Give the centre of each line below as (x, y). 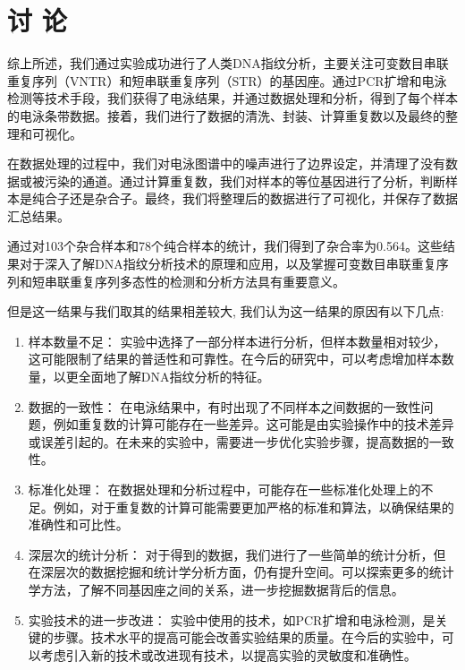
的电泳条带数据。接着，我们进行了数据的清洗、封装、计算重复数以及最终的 (226, 115)
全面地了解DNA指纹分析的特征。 (174, 377)
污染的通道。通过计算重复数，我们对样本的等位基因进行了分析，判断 (245, 180)
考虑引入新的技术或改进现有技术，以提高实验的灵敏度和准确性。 (228, 654)
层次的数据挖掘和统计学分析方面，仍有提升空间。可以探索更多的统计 (254, 572)
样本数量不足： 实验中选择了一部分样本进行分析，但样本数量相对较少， (237, 341)
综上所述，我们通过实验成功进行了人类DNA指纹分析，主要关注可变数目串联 (228, 63)
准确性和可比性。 (78, 524)
